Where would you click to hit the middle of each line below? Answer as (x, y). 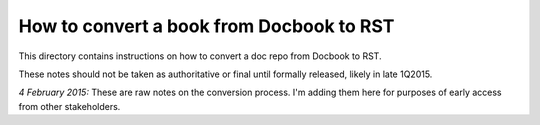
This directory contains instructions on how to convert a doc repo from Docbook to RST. (200, 56)
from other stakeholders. (69, 106)
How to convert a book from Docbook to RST (206, 26)
